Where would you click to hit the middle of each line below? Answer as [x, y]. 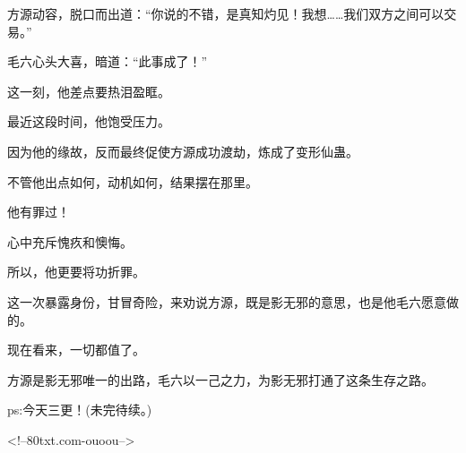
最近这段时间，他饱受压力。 [89, 121]
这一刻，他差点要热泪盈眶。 [89, 91]
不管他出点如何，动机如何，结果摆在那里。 [133, 181]
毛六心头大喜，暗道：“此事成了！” [108, 61]
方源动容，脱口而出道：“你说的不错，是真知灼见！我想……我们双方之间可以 [226, 13]
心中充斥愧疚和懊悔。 [70, 241]
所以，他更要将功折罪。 [76, 272]
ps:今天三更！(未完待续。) [80, 410]
